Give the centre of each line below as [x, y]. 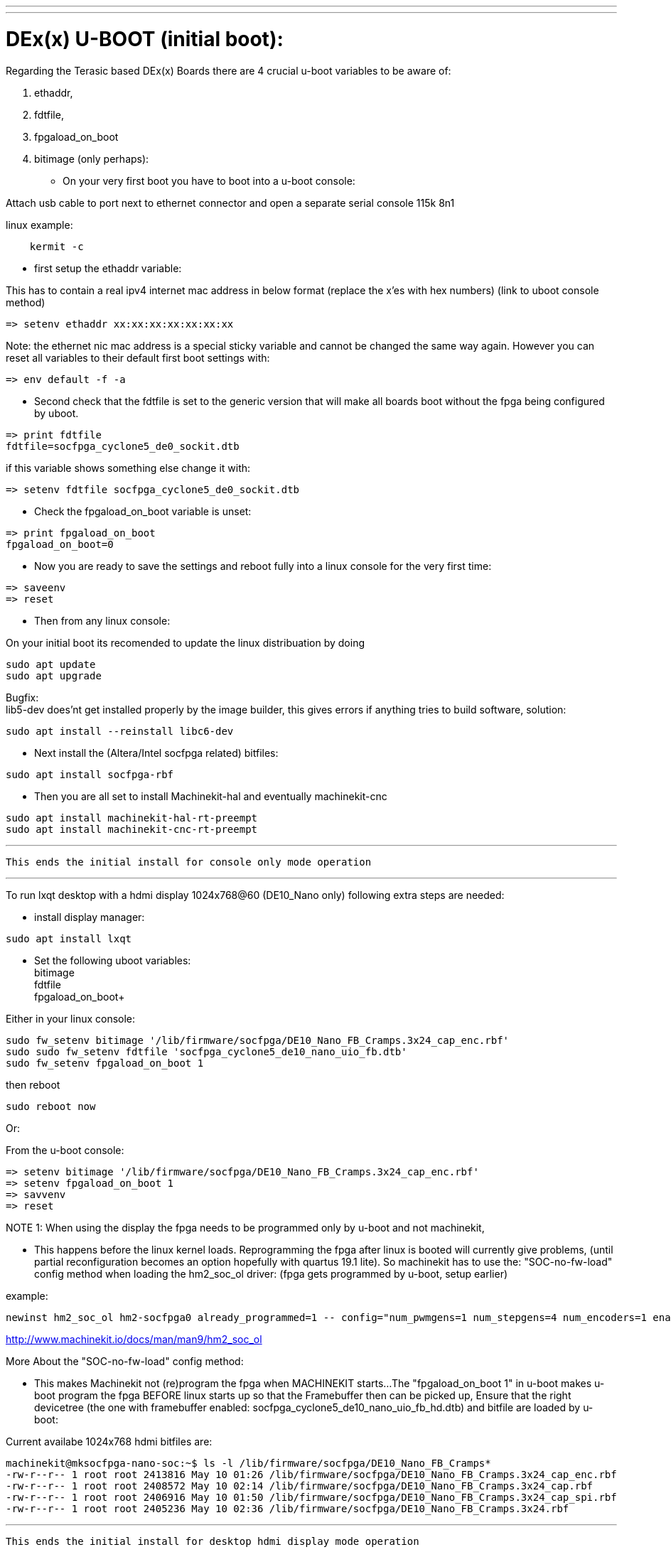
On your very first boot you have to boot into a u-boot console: [209, 180]
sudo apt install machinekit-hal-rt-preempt [132, 818]
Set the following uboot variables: [113, 960]
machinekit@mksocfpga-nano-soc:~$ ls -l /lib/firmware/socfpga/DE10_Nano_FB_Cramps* [248, 1463]
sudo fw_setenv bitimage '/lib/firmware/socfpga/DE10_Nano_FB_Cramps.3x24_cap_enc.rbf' [258, 1040]
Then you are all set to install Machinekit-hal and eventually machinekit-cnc [211, 796]
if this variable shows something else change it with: [128, 468]
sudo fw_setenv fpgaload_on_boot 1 [105, 1063]
